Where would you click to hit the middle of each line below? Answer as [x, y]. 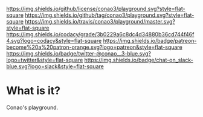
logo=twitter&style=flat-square [45, 60]
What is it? [34, 91]
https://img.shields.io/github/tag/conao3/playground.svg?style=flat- [110, 15]
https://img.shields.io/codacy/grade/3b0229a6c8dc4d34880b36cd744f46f [100, 34]
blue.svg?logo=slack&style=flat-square [55, 66]
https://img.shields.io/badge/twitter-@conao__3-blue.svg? [79, 53]
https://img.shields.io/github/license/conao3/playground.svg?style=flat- [96, 9]
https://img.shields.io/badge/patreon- [150, 41]
